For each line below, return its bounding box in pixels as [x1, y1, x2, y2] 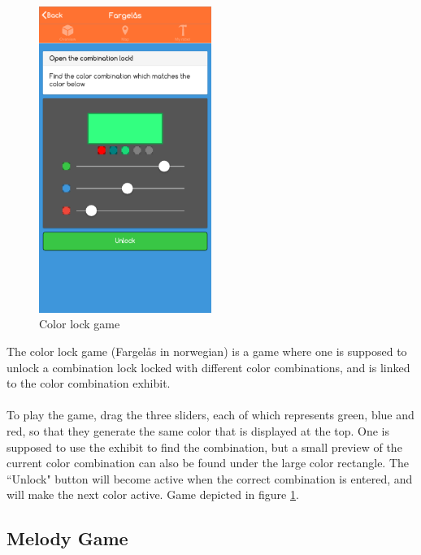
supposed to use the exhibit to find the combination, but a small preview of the [7, 438, 402, 455]
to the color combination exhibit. [7, 375, 171, 392]
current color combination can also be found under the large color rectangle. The [7, 454, 410, 471]
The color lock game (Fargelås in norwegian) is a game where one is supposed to [7, 343, 407, 359]
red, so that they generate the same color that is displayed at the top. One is [7, 422, 390, 439]
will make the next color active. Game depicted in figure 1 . [7, 486, 299, 503]
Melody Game [7, 526, 128, 551]
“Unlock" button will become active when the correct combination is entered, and [7, 470, 413, 487]
